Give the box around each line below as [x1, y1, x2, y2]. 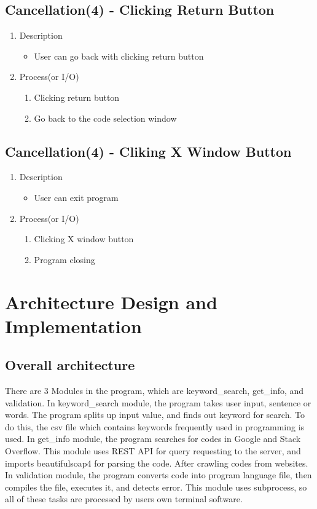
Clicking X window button [34, 232, 134, 245]
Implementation [5, 313, 142, 338]
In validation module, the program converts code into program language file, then [5, 468, 312, 481]
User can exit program [34, 191, 119, 203]
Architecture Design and [5, 289, 217, 314]
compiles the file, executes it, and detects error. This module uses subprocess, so [5, 480, 307, 493]
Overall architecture [5, 355, 135, 374]
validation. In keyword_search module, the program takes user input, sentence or [5, 396, 311, 409]
